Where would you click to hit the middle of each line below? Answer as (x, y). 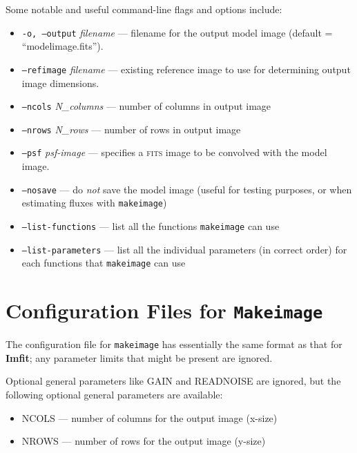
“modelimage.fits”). (62, 46)
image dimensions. (60, 83)
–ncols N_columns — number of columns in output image (146, 106)
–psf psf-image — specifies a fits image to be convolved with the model (174, 152)
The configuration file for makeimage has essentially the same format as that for (174, 344)
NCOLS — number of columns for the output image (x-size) (149, 417)
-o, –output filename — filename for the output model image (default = (177, 32)
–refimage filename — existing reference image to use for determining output (186, 69)
